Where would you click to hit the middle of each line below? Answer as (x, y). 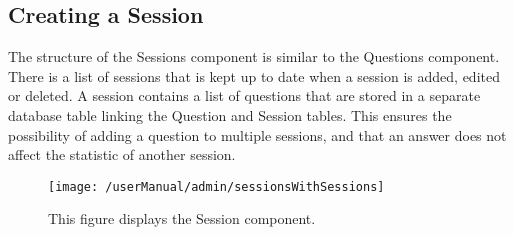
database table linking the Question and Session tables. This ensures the (230, 114)
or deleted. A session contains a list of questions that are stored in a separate (244, 95)
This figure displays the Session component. (182, 218)
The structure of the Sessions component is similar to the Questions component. (254, 56)
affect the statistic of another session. (122, 154)
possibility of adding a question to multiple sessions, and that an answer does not (257, 134)
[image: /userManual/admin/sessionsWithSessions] (216, 186)
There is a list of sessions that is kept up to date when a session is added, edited (254, 75)
